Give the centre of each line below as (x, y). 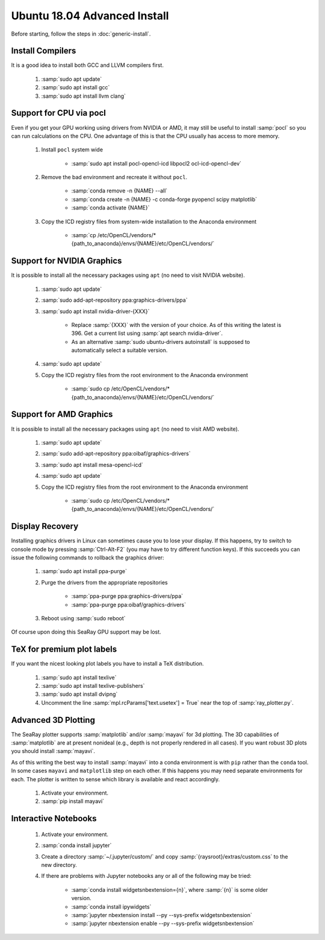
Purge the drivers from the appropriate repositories (104, 582)
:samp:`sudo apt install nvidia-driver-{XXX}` (95, 311)
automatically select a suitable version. (119, 351)
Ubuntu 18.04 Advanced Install (90, 16)
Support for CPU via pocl (59, 113)
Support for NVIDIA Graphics (67, 261)
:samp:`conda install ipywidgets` (111, 907)
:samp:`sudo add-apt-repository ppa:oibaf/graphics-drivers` (116, 454)
